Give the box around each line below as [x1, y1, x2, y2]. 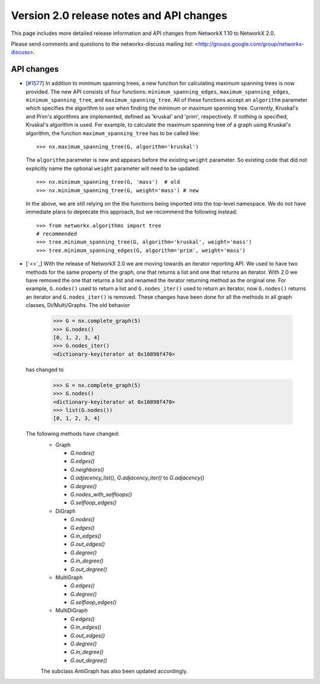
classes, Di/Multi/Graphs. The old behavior [25, 302, 130, 309]
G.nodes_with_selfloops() [70, 491, 133, 498]
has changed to [25, 366, 64, 373]
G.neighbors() [70, 466, 104, 473]
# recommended [36, 231, 77, 237]
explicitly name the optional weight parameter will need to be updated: [25, 165, 200, 172]
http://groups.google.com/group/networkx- [198, 40, 305, 47]
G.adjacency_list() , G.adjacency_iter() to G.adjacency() [70, 474, 204, 481]
